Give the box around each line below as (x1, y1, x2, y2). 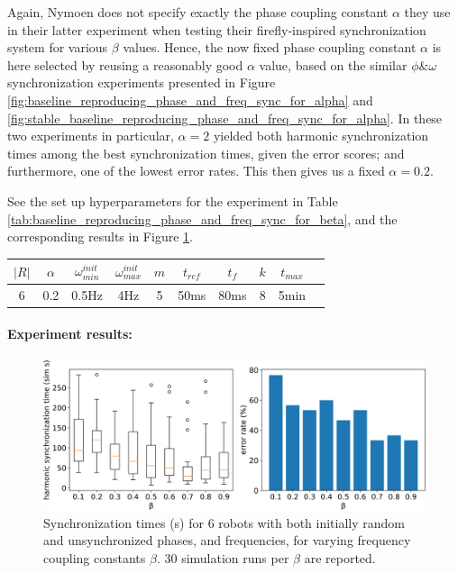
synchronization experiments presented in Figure (7, 73, 276, 92)
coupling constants (43, 548, 146, 567)
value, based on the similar (259, 55, 408, 74)
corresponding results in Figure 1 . (7, 227, 193, 246)
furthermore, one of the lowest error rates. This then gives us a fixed (7, 161, 385, 180)
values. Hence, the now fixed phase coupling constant (123, 38, 417, 57)
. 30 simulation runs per (156, 548, 289, 567)
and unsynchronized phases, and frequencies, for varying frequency (43, 531, 411, 550)
